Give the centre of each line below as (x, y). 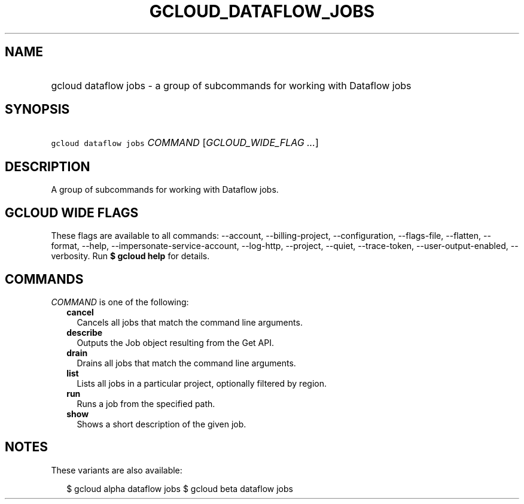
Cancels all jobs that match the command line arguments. (190, 322)
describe (85, 332)
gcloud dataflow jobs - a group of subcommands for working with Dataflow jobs (231, 85)
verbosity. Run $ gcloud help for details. (130, 256)
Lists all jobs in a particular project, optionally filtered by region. (202, 383)
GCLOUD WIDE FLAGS (72, 212)
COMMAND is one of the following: (120, 302)
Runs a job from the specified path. (146, 403)
